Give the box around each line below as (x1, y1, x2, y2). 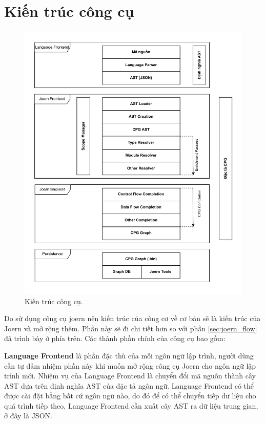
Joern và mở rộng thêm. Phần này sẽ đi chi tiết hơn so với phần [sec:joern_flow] (4, 323, 257, 333)
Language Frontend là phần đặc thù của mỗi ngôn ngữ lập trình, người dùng (4, 350, 254, 361)
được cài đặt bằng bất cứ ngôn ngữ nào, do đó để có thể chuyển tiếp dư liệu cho (4, 390, 256, 401)
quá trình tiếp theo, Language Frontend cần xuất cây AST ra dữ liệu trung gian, (4, 400, 258, 411)
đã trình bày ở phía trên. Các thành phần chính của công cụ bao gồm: (4, 333, 226, 344)
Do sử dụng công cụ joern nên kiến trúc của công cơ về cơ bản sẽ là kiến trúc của (4, 313, 261, 324)
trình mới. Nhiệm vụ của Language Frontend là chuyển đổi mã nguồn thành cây (4, 370, 256, 381)
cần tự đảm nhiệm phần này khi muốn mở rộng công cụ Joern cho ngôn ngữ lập (4, 360, 256, 371)
